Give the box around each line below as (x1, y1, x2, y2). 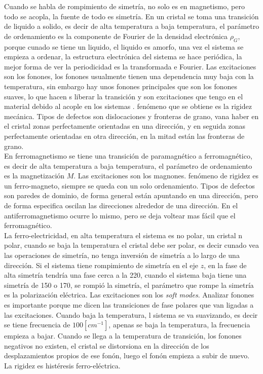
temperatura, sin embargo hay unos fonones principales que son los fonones (4, 81, 237, 91)
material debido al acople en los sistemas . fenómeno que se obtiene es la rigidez (4, 101, 252, 111)
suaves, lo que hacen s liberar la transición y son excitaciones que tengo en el (4, 91, 243, 101)
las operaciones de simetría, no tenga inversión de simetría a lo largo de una (4, 250, 240, 260)
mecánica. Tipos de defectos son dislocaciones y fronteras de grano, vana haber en (4, 110, 259, 121)
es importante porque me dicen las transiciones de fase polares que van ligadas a (4, 300, 254, 310)
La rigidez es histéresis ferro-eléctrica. (4, 360, 121, 370)
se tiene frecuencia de (4, 319, 70, 330)
